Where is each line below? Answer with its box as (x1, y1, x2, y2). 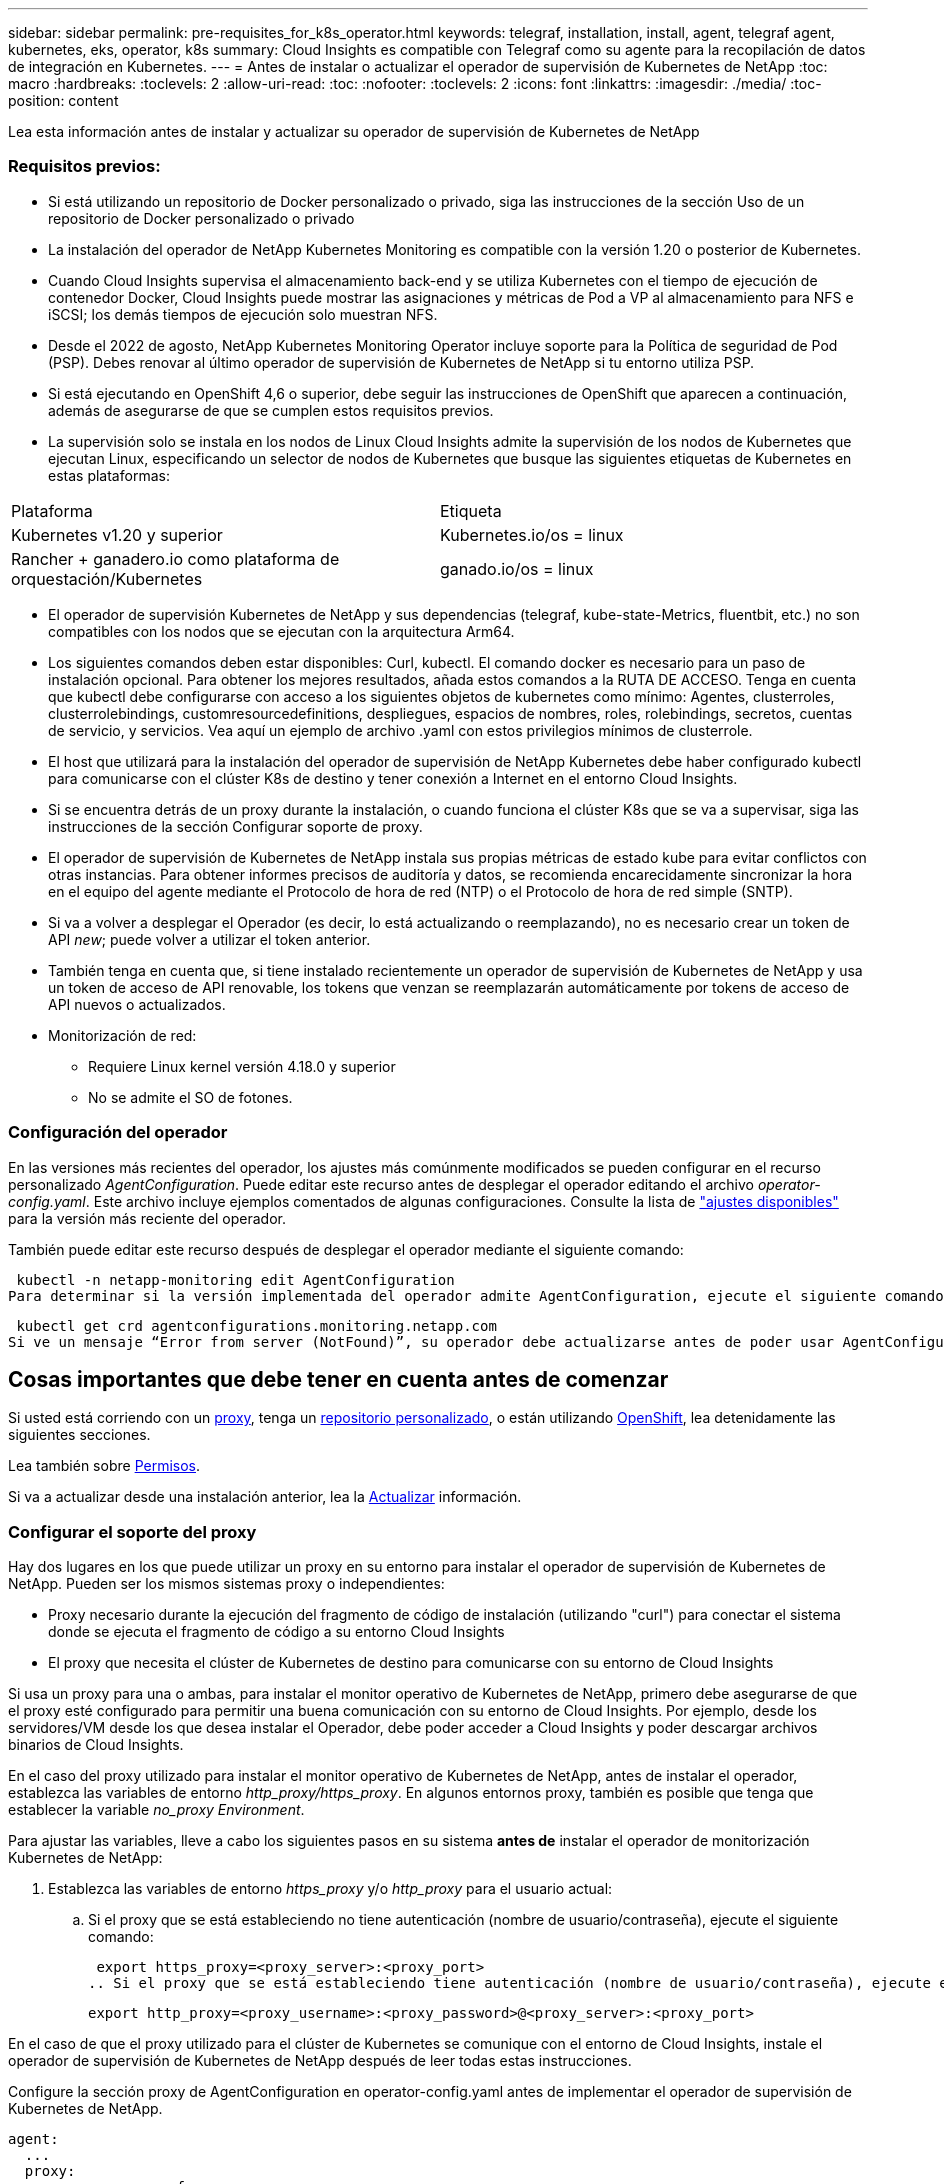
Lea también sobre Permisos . (8, 1457, 201, 1475)
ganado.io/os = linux (440, 558, 594, 579)
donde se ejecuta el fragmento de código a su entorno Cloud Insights (48, 1623, 505, 1641)
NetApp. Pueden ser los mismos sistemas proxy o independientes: (8, 1575, 445, 1593)
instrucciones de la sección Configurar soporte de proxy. (48, 817, 423, 835)
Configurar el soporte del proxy (8, 1521, 257, 1542)
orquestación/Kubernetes (11, 568, 203, 589)
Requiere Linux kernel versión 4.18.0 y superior (88, 1057, 396, 1075)
